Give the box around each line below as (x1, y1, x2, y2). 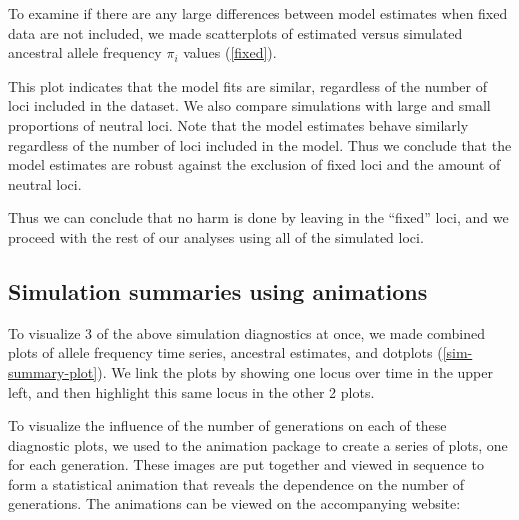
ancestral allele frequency (8, 42, 162, 63)
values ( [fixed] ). (183, 42, 277, 63)
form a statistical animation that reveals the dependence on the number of (8, 473, 465, 494)
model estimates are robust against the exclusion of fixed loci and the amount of (8, 154, 501, 175)
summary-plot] (8, 361, 98, 382)
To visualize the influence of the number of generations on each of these (8, 415, 447, 436)
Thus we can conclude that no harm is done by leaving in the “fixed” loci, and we (8, 207, 509, 228)
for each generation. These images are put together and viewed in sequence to (8, 454, 484, 475)
